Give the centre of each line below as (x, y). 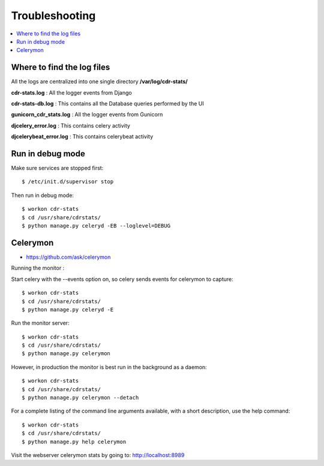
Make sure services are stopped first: (57, 168)
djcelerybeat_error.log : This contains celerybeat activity (82, 137)
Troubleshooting (53, 16)
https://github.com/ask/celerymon (68, 257)
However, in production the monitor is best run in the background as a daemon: (109, 367)
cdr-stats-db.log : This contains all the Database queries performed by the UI (107, 104)
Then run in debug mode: (43, 195)
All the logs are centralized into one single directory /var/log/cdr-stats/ (100, 81)
